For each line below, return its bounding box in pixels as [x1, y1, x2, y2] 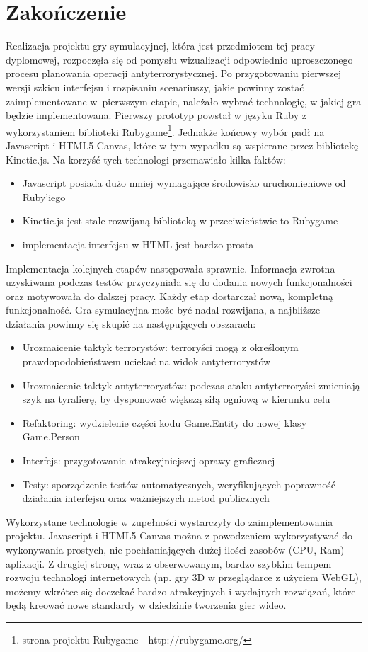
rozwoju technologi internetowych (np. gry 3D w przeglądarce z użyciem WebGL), [6, 570, 362, 585]
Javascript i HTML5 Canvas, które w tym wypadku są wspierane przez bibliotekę [6, 137, 359, 152]
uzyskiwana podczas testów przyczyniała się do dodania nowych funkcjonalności [6, 275, 352, 290]
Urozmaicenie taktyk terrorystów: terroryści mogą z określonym [22, 340, 299, 355]
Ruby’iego [22, 189, 66, 204]
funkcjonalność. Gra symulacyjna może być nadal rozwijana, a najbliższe [6, 302, 321, 317]
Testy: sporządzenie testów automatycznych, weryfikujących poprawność [22, 476, 335, 491]
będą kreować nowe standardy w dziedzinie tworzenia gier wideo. [6, 597, 287, 612]
